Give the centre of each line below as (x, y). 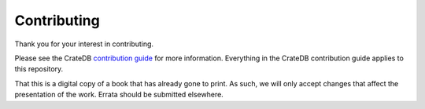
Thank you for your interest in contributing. (84, 44)
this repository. (39, 69)
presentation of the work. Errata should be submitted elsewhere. (119, 95)
